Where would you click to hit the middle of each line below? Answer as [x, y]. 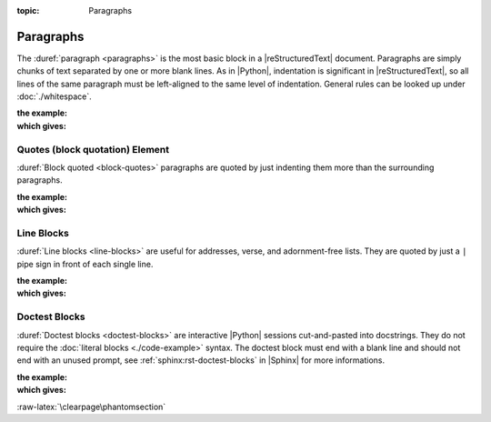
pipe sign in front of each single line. [85, 264]
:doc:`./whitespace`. [55, 96]
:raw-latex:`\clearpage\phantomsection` [91, 407]
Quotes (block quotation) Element [93, 149]
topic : [28, 10]
